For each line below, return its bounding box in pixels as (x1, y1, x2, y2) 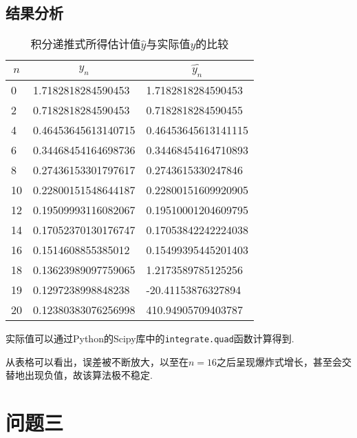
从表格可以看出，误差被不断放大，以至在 (6, 354, 188, 368)
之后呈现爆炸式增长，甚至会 (217, 354, 343, 368)
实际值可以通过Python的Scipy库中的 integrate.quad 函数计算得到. (6, 331, 294, 345)
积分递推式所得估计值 (30, 36, 141, 52)
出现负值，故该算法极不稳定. (24, 368, 153, 382)
